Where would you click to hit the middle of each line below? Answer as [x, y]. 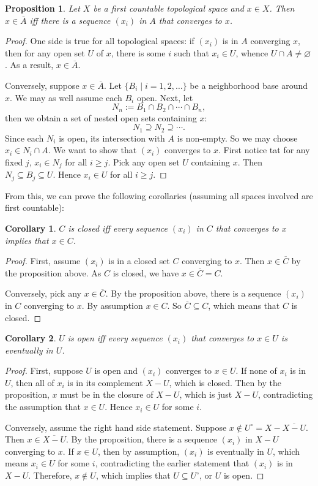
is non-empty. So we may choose [237, 138]
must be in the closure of [107, 394]
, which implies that [133, 475]
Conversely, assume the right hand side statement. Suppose [116, 427]
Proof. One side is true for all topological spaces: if [100, 41]
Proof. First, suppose [44, 370]
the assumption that [43, 407]
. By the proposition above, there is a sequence [193, 293]
